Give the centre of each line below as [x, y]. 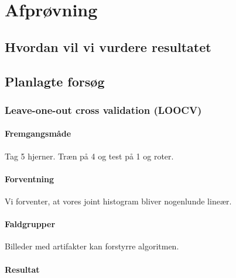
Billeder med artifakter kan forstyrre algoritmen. [92, 246]
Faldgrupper [30, 224]
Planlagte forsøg [55, 81]
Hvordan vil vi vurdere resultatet [108, 46]
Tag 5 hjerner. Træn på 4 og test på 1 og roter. [89, 156]
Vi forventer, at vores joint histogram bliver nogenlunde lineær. [118, 201]
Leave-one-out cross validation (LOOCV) [103, 110]
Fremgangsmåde [38, 133]
